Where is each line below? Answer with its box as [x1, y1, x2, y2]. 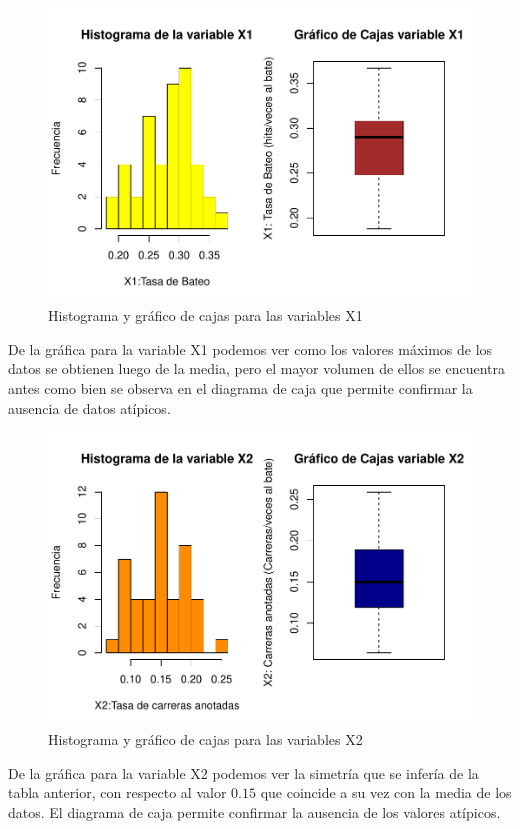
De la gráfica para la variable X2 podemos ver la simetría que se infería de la [8, 762, 479, 783]
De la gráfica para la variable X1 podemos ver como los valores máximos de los [8, 338, 493, 359]
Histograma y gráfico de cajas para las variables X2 [48, 729, 363, 750]
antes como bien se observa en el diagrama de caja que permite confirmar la [8, 377, 473, 398]
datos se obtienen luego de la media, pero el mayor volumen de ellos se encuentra [8, 358, 505, 379]
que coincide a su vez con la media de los [260, 782, 512, 803]
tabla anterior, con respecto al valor [8, 782, 227, 803]
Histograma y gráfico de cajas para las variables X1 [48, 305, 363, 326]
